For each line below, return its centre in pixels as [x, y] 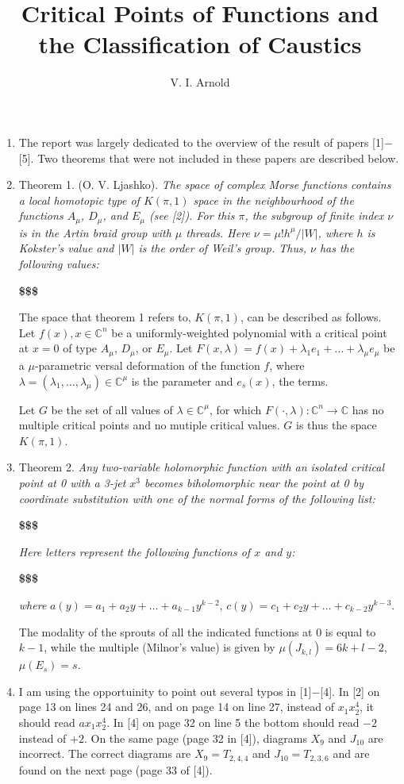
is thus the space [337, 425]
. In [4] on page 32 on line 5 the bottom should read [233, 722]
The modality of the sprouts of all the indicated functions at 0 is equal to [197, 631]
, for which [235, 409]
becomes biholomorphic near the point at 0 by [254, 483]
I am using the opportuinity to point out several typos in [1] [165, 691]
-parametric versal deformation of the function [147, 365]
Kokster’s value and [66, 248]
